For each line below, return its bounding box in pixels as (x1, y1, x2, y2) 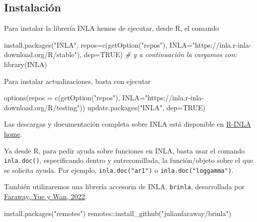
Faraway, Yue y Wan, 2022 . (4, 191, 87, 202)
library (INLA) (4, 59, 47, 69)
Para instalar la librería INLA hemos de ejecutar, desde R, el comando (4, 23, 219, 33)
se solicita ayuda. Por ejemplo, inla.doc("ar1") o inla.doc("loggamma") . (4, 164, 234, 175)
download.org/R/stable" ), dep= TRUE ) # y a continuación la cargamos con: (4, 49, 237, 60)
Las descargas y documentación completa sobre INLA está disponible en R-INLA (4, 119, 251, 129)
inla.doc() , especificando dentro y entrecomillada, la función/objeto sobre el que (4, 155, 254, 165)
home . (4, 128, 22, 139)
